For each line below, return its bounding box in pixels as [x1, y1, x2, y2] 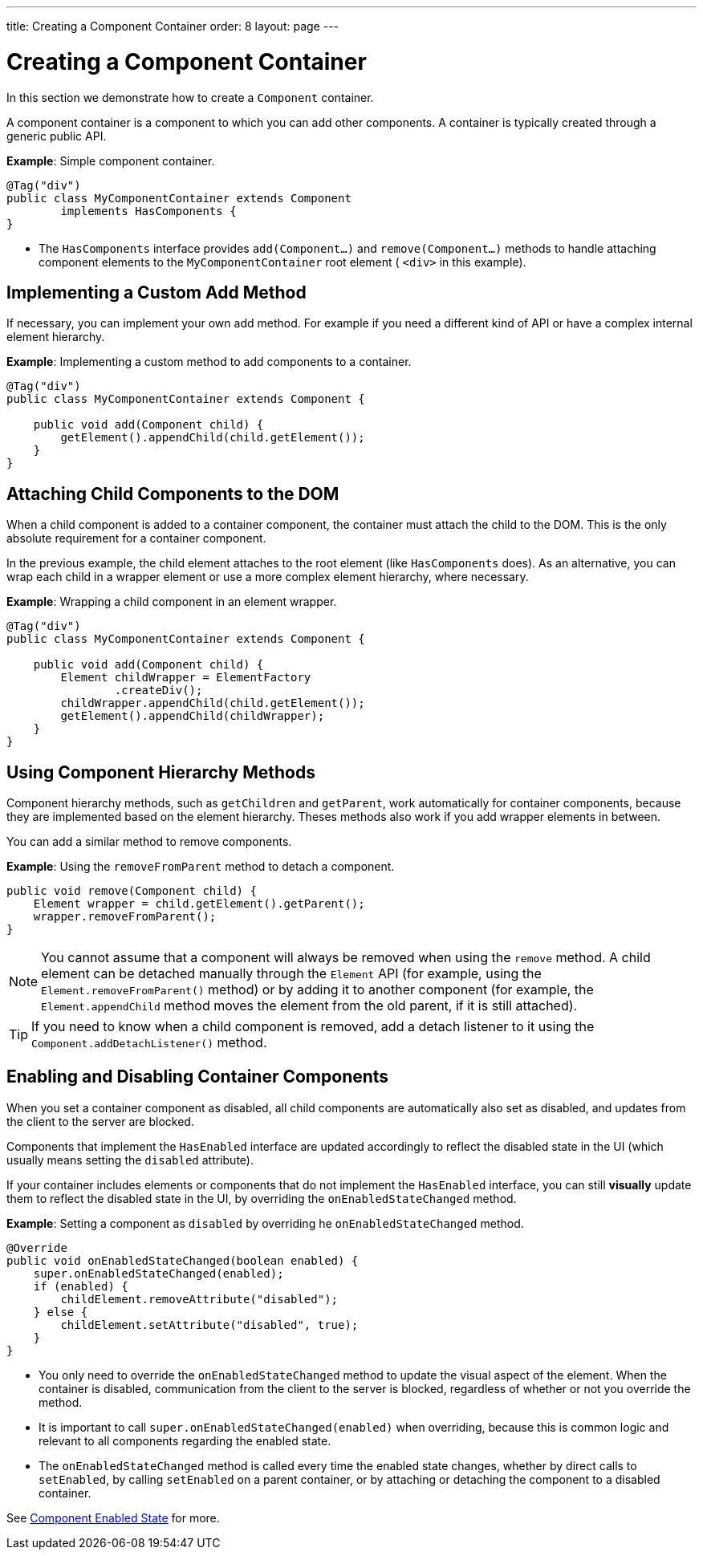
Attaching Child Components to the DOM [6, 483, 339, 504]
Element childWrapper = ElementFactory [60, 671, 311, 685]
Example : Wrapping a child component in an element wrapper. [6, 595, 337, 609]
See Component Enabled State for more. [6, 1510, 220, 1525]
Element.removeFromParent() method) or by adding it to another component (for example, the [41, 981, 594, 998]
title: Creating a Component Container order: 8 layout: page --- [6, 19, 339, 33]
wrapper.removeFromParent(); [33, 910, 217, 924]
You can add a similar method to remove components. [6, 835, 292, 849]
